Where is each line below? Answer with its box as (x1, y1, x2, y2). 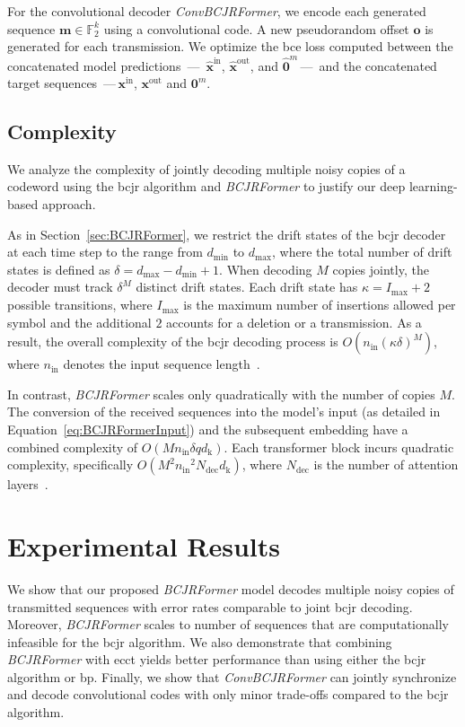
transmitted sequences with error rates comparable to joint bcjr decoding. (7, 597, 413, 616)
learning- (408, 177, 458, 196)
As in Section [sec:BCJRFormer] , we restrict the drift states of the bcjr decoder (7, 224, 446, 243)
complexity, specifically (7, 455, 134, 474)
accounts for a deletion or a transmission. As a (166, 312, 422, 331)
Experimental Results (7, 527, 280, 564)
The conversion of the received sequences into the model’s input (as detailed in (7, 402, 441, 421)
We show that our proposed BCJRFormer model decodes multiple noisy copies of (7, 579, 454, 598)
